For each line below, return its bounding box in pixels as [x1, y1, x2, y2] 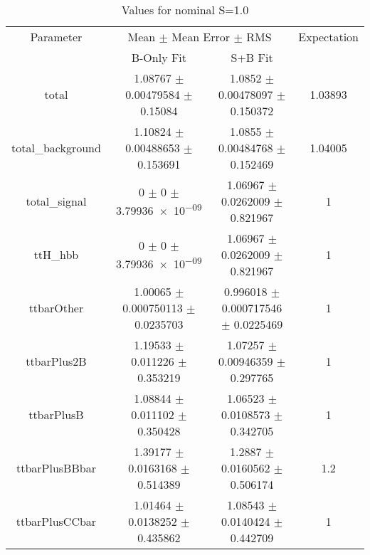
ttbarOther [28, 300, 84, 316]
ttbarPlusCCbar [16, 513, 97, 529]
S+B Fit [231, 49, 273, 65]
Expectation [298, 28, 359, 45]
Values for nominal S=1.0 [121, 1, 249, 18]
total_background [11, 139, 101, 156]
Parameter [30, 28, 83, 45]
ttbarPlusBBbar [16, 460, 96, 476]
